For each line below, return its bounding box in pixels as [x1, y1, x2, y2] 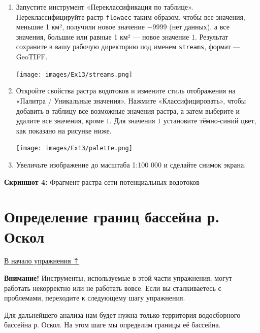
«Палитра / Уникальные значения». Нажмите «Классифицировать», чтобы [16, 95, 246, 106]
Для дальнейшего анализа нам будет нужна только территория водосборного [4, 309, 241, 320]
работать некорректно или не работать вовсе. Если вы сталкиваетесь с [4, 282, 221, 293]
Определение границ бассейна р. [4, 206, 220, 227]
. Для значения [109, 115, 155, 126]
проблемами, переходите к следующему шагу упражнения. [4, 292, 185, 303]
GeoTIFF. [16, 51, 48, 62]
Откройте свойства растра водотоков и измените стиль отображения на [16, 85, 236, 96]
